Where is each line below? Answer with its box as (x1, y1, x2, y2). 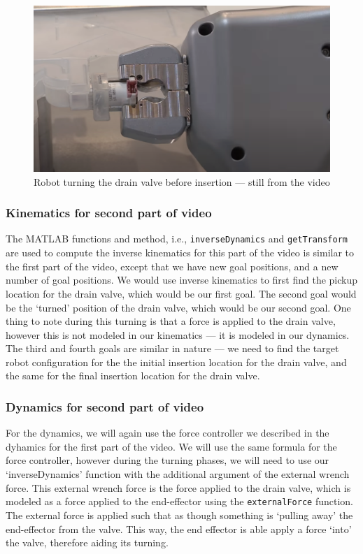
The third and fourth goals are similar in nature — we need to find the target (6, 341, 339, 356)
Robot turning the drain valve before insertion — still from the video (34, 174, 330, 189)
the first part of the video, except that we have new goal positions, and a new (6, 258, 339, 273)
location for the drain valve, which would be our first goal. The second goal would (6, 286, 357, 300)
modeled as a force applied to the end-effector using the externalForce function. (6, 494, 353, 509)
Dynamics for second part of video (6, 398, 204, 415)
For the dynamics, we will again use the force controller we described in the (6, 425, 329, 440)
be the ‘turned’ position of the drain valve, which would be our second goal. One (6, 300, 351, 314)
